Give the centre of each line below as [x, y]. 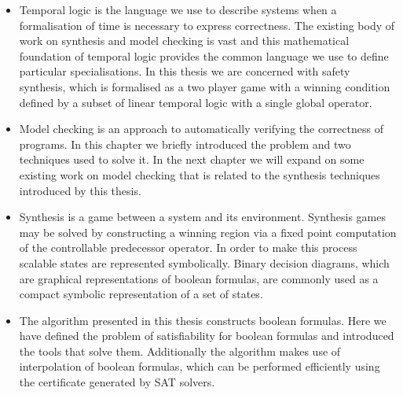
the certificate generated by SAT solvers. [117, 382]
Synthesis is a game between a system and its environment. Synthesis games [202, 217]
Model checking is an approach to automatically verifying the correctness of [201, 129]
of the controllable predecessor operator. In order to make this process [188, 247]
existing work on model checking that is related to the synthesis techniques [200, 174]
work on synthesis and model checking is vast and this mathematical [184, 41]
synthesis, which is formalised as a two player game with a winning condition [205, 86]
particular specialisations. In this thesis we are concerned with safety [185, 71]
